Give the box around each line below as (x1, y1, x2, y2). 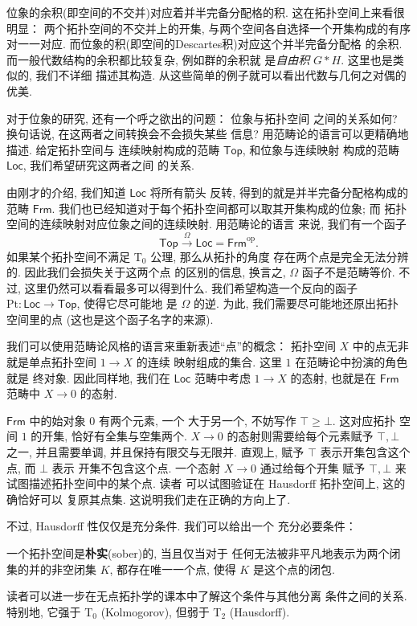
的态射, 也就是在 (290, 369, 377, 386)
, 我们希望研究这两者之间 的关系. (22, 157, 194, 174)
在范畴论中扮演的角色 (295, 354, 408, 370)
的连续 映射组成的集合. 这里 (136, 354, 282, 370)
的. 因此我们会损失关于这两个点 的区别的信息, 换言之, (6, 264, 286, 280)
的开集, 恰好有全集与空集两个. (31, 428, 187, 444)
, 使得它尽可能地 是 (76, 295, 178, 312)
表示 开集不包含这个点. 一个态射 (51, 459, 221, 476)
